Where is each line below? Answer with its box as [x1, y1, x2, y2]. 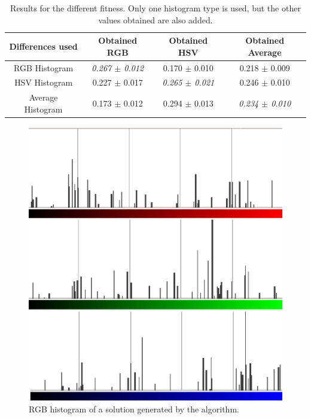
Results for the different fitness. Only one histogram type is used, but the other [10, 2, 301, 14]
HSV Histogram [14, 76, 73, 89]
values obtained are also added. [98, 13, 213, 26]
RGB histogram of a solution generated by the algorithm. [29, 402, 239, 415]
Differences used [9, 40, 78, 52]
